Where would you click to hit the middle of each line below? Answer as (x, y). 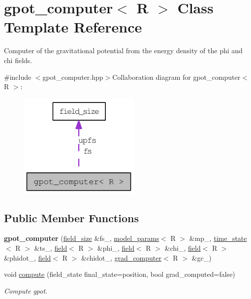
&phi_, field (116, 248)
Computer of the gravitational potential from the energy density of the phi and (123, 50)
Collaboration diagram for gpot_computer (176, 77)
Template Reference (73, 27)
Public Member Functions (71, 217)
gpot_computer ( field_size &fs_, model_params (82, 238)
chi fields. (18, 60)
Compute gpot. (26, 290)
